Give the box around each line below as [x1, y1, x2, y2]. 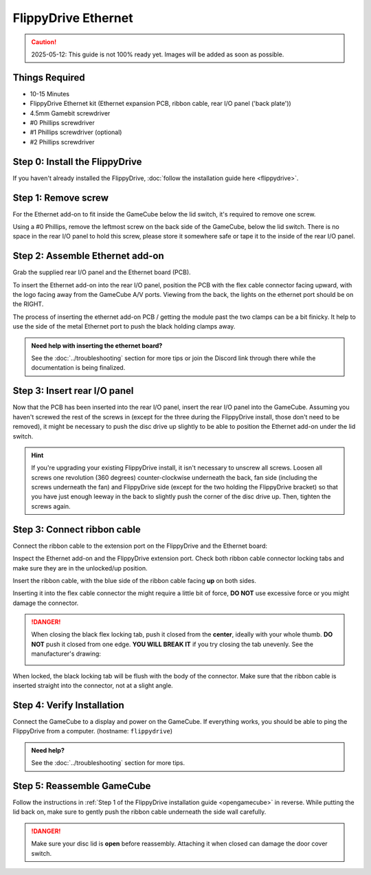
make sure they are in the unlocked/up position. [12, 564, 148, 572]
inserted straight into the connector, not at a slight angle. [12, 681, 173, 690]
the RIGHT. [12, 300, 44, 309]
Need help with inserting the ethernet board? [31, 341, 163, 350]
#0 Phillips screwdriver [30, 119, 95, 127]
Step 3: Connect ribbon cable [12, 523, 141, 535]
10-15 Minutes [30, 89, 70, 98]
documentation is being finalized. [31, 364, 126, 372]
